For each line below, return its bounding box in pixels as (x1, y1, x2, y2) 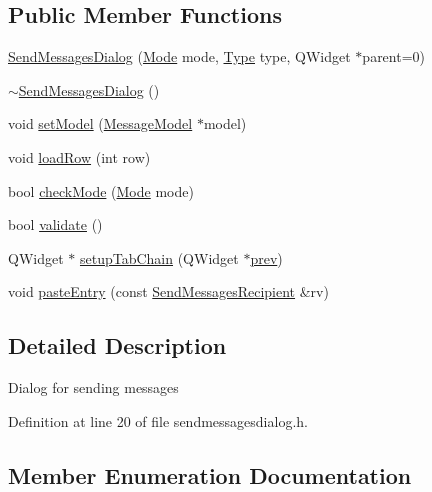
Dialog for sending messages (8, 377, 179, 398)
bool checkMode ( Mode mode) (8, 180, 194, 201)
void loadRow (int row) (8, 146, 151, 167)
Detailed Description (8, 330, 227, 361)
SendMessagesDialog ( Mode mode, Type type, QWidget (8, 46, 351, 67)
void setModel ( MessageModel (8, 113, 193, 134)
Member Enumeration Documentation (8, 459, 412, 490)
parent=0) (362, 46, 426, 67)
